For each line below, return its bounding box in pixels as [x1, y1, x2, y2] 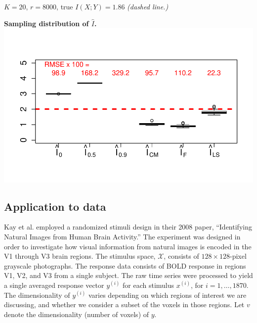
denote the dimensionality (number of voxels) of [4, 309, 149, 319]
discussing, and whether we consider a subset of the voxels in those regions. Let [4, 299, 245, 310]
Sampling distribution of [4, 18, 89, 28]
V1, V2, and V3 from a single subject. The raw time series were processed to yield [4, 270, 253, 280]
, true [56, 1, 73, 11]
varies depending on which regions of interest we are [88, 289, 247, 300]
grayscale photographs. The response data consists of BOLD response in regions [4, 260, 246, 271]
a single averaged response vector [4, 279, 104, 290]
